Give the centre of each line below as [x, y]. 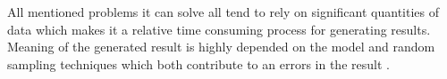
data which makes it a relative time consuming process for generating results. [219, 29]
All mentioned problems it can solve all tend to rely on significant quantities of [223, 12]
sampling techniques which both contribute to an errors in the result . [198, 63]
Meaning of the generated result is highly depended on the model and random [221, 47]
